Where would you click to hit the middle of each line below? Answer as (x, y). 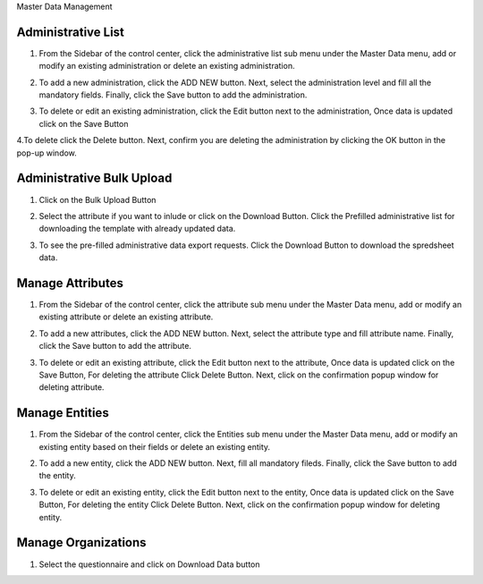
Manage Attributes (70, 283)
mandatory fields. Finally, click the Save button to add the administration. (173, 95)
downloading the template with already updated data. (137, 229)
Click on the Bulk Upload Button (97, 199)
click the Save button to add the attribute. (115, 346)
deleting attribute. (72, 387)
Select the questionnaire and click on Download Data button (149, 564)
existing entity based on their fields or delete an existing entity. (155, 446)
